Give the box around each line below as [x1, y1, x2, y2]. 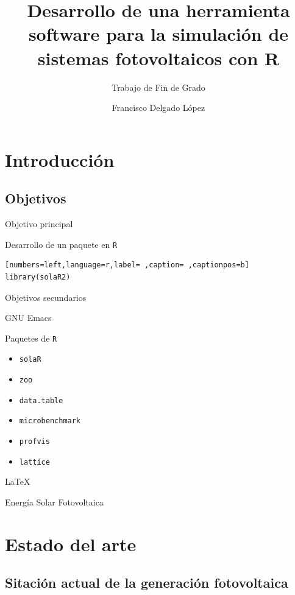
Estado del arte [5, 531, 137, 556]
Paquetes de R [5, 331, 57, 344]
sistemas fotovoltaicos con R [37, 45, 280, 70]
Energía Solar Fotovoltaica [5, 495, 104, 508]
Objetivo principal [5, 217, 73, 230]
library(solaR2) [5, 272, 71, 281]
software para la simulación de [28, 21, 289, 46]
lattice [19, 457, 50, 466]
